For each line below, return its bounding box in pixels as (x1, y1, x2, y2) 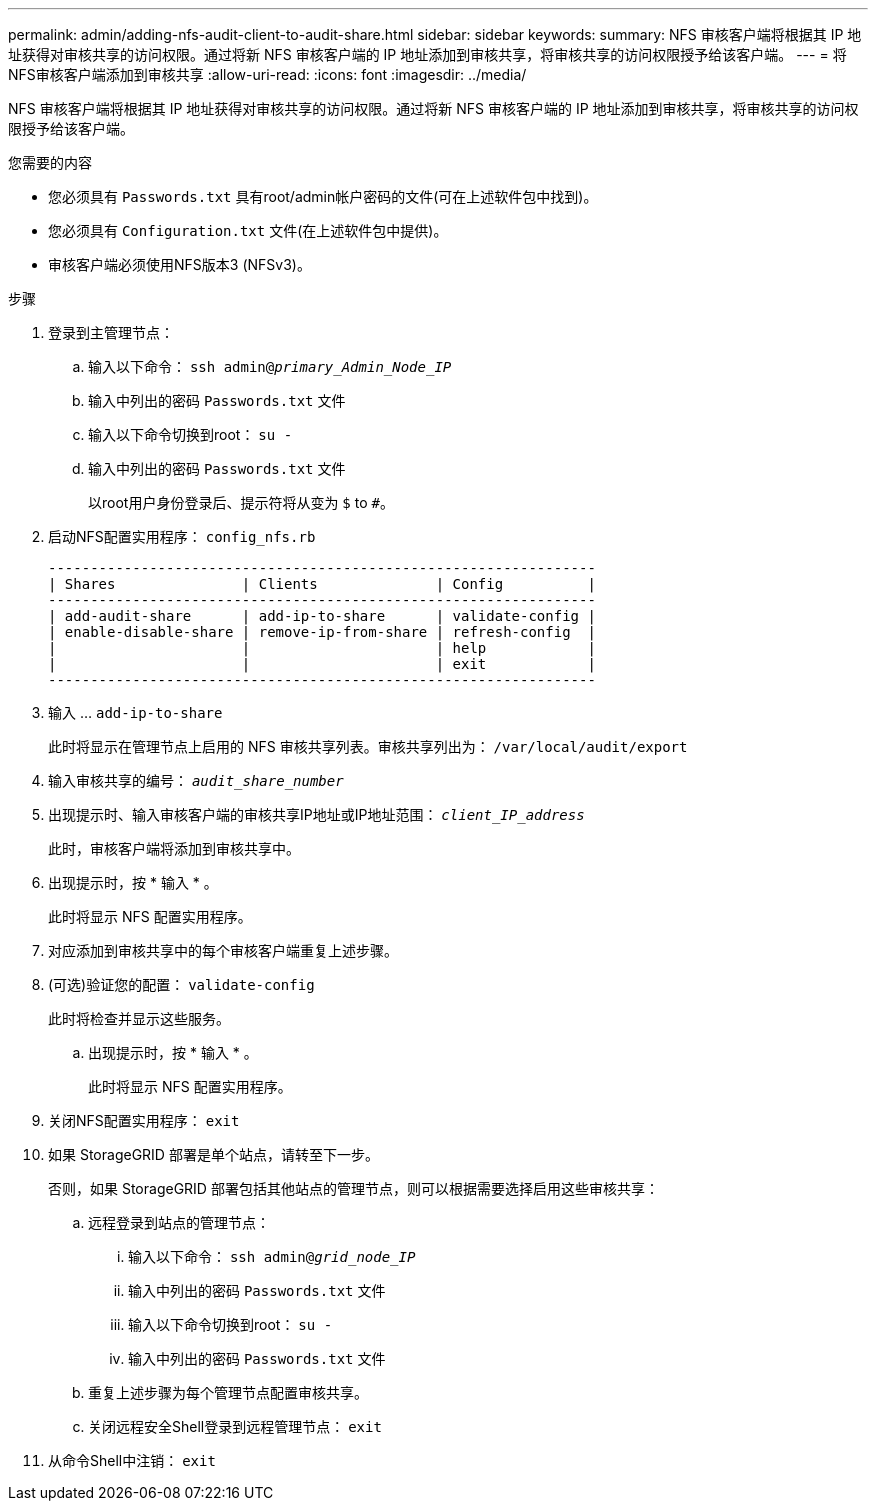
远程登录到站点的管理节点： (88, 1214, 270, 1231)
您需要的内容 (8, 154, 92, 171)
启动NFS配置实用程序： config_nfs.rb (48, 528, 316, 545)
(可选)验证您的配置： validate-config (48, 976, 315, 993)
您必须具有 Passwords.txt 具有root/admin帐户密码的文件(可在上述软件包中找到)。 (48, 188, 598, 205)
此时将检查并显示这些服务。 (48, 1010, 230, 1027)
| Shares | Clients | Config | (48, 576, 596, 592)
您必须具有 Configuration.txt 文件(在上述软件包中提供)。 (48, 222, 448, 239)
